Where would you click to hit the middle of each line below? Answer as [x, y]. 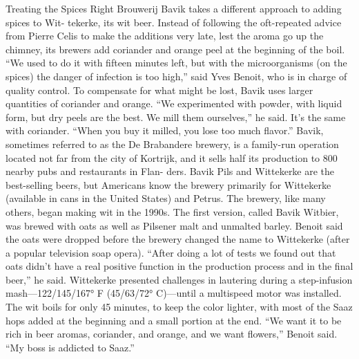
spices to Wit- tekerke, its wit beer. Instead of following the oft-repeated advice [174, 22]
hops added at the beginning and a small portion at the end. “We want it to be [174, 320]
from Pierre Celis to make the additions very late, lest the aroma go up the [165, 36]
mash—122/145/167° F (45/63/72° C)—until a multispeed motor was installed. [174, 293]
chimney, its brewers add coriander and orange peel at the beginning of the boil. [175, 49]
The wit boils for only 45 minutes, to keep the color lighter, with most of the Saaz [179, 307]
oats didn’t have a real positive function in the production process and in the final [179, 266]
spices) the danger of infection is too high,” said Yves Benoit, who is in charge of [176, 76]
